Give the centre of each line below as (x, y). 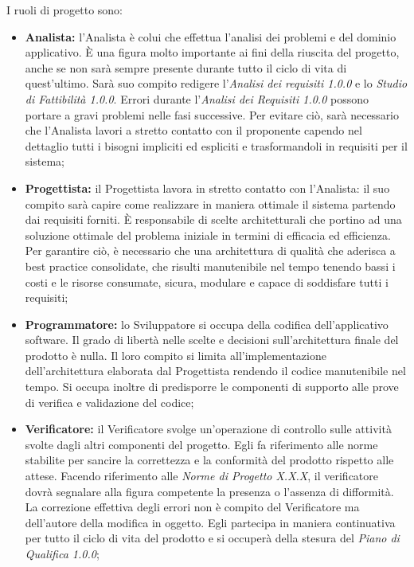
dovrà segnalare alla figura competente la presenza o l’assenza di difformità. (209, 491)
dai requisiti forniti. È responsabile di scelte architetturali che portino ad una (213, 219)
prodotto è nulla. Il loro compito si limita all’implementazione (176, 355)
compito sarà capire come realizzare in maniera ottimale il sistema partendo (210, 203)
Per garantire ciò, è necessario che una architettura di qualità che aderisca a (210, 250)
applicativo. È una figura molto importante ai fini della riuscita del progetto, (212, 52)
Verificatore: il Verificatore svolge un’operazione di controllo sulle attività (208, 429)
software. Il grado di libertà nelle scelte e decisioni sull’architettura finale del (212, 340)
